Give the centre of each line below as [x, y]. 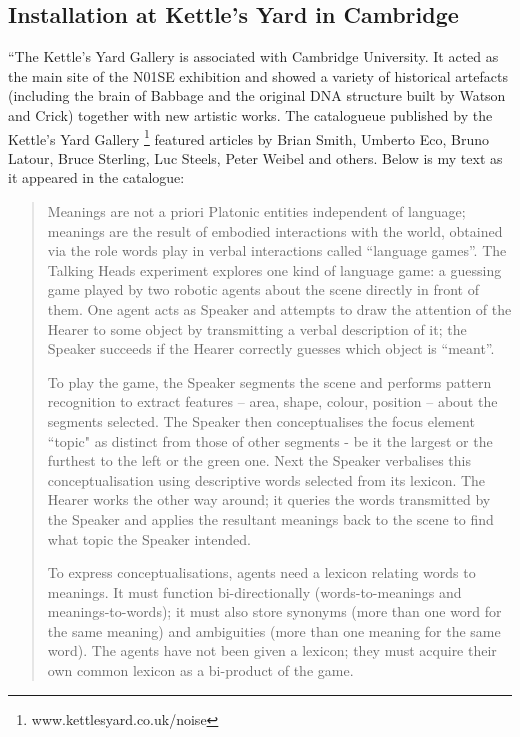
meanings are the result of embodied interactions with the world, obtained [275, 230]
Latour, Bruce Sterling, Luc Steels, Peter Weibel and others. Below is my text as [255, 157]
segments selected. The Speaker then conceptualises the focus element [261, 420]
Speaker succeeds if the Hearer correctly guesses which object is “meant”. [271, 348]
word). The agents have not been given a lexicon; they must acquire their [272, 650]
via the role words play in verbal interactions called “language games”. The [277, 250]
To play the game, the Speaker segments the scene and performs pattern [269, 381]
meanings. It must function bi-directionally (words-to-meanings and [254, 591]
